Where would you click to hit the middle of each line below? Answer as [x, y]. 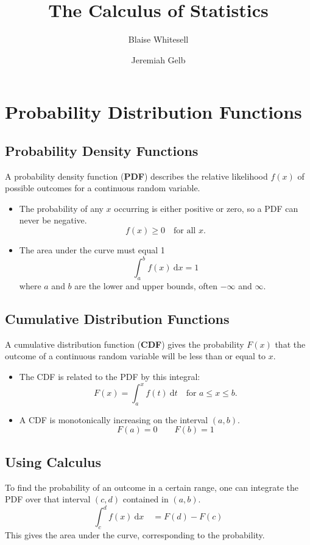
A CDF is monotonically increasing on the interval [114, 419]
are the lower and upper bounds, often [146, 285]
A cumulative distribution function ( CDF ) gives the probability [125, 344]
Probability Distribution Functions [153, 112]
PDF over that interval [48, 499]
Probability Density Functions [102, 150]
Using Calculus [53, 461]
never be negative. [53, 220]
